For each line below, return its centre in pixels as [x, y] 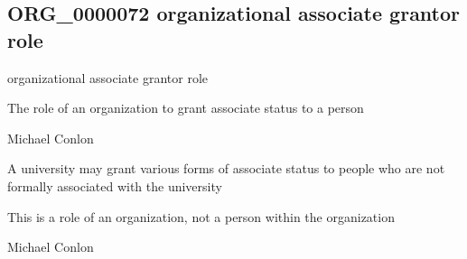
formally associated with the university [115, 185]
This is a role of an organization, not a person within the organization [201, 216]
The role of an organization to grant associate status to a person [186, 108]
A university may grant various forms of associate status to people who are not [226, 168]
